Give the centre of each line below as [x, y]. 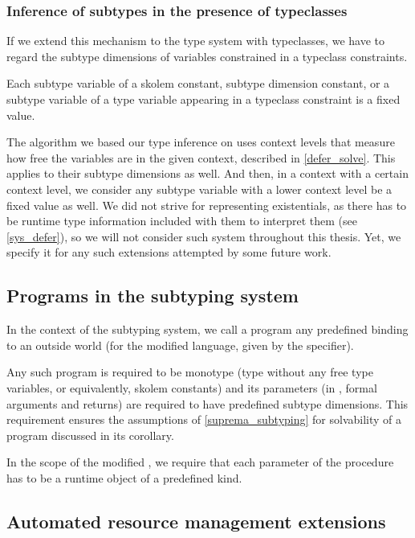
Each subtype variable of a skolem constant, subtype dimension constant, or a [198, 83]
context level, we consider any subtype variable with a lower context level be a [199, 189]
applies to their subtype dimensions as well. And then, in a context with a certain [207, 173]
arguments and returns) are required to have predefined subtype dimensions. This [207, 403]
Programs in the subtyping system [153, 296]
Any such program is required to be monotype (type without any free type [190, 372]
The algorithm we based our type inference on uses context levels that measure [201, 142]
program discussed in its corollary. [90, 435]
